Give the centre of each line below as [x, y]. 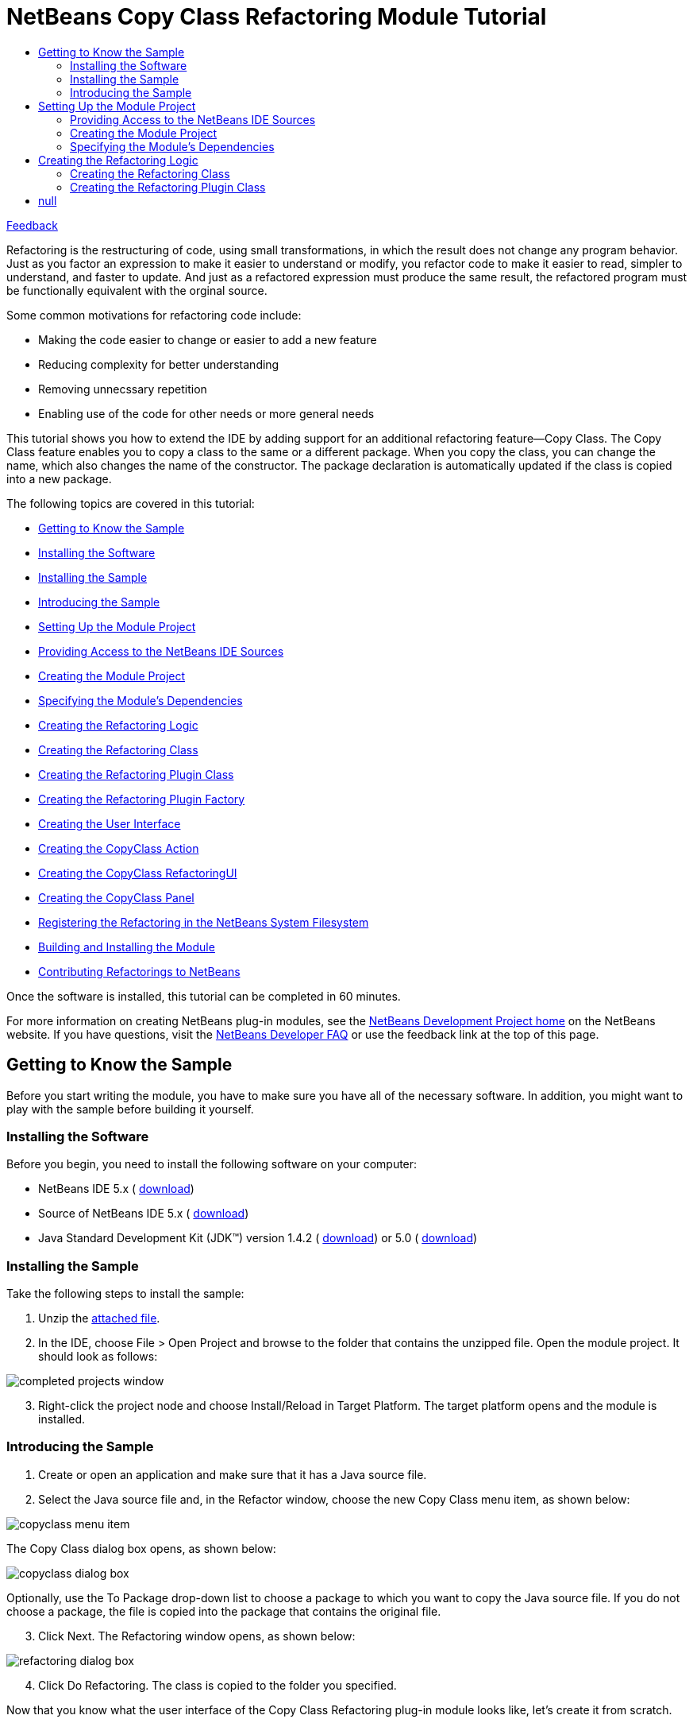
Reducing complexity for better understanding [159, 364]
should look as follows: [98, 1357]
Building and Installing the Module [127, 947]
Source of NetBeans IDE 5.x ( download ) [144, 1214]
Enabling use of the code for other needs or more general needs [206, 413]
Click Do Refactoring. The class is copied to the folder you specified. [218, 1685]
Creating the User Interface [110, 823]
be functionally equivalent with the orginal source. [137, 290]
